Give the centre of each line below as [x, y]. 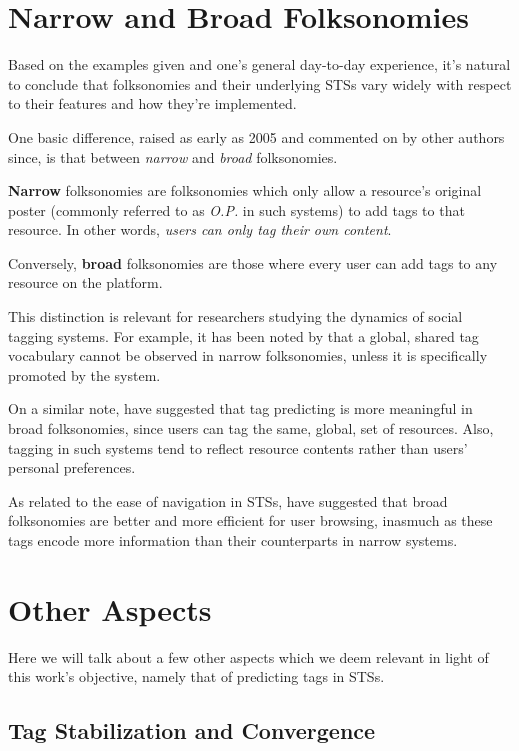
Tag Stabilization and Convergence [192, 730]
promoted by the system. [84, 374]
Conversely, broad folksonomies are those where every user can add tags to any [253, 262]
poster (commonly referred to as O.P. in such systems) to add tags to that [236, 209]
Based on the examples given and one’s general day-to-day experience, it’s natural [259, 64]
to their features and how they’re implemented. [152, 103]
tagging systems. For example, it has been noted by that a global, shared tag [243, 335]
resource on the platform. [85, 282]
